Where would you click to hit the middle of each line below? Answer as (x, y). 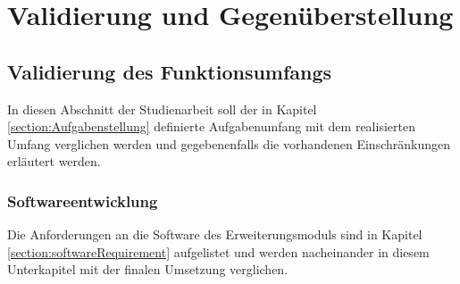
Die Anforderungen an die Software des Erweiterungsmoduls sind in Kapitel (215, 234)
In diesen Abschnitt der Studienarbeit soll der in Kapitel (162, 109)
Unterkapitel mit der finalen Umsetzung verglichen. (148, 269)
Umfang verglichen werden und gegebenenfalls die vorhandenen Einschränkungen (229, 143)
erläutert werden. (54, 161)
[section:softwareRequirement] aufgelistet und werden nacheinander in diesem (218, 251)
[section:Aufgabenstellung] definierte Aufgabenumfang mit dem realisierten (211, 126)
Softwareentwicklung (83, 200)
